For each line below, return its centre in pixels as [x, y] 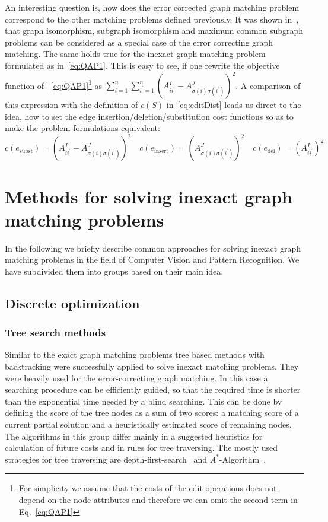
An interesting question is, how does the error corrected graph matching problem [152, 7]
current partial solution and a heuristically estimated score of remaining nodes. [148, 424]
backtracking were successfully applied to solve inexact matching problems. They [152, 366]
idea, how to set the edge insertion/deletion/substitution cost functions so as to [149, 116]
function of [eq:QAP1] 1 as [54, 84]
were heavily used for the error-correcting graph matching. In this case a [136, 378]
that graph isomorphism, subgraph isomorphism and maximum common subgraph [154, 31]
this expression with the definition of [71, 105]
